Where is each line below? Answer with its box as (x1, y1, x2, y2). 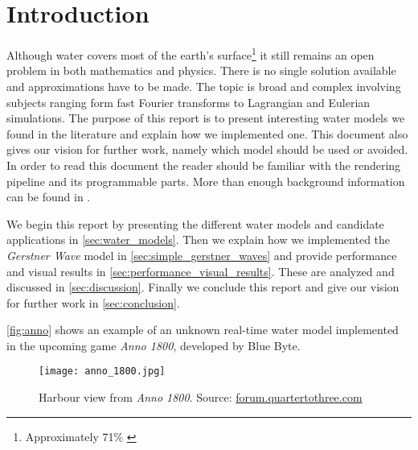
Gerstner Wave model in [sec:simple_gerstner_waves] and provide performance (6, 246, 397, 263)
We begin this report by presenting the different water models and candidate (6, 215, 384, 232)
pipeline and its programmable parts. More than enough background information (6, 172, 405, 189)
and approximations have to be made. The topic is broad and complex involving (6, 77, 401, 94)
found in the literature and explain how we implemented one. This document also (6, 125, 408, 142)
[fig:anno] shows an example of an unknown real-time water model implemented (6, 321, 399, 338)
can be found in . (6, 188, 91, 205)
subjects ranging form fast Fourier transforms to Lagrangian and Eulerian (6, 93, 371, 110)
